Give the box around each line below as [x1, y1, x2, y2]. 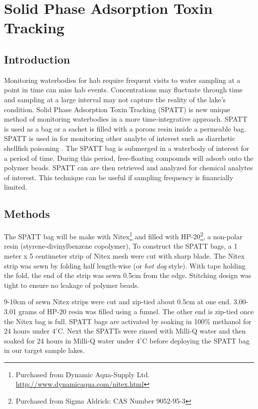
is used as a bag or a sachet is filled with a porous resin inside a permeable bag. [4, 123, 247, 134]
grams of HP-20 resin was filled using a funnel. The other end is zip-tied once [18, 306, 254, 316]
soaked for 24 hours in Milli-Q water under [4, 335, 134, 345]
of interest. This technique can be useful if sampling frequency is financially [4, 172, 234, 182]
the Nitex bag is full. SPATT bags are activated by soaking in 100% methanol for [4, 316, 252, 326]
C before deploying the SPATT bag [142, 335, 250, 345]
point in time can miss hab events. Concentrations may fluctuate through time [4, 84, 243, 95]
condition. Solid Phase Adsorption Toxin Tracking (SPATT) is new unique [4, 104, 230, 114]
